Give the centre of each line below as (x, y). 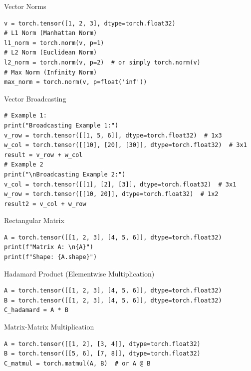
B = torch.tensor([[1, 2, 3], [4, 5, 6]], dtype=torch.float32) (113, 300)
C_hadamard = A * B (36, 310)
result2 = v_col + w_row (45, 204)
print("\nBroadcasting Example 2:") (65, 174)
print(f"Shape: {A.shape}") (51, 257)
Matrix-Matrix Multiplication (49, 327)
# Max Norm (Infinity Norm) (51, 72)
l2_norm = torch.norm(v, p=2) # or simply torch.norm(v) (102, 62)
